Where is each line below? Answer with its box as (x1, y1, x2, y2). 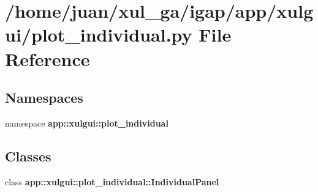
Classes (5, 146, 51, 165)
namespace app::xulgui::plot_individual (5, 116, 168, 129)
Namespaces (5, 88, 83, 107)
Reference (5, 46, 90, 71)
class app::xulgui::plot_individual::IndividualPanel (5, 175, 219, 188)
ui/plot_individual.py (5, 22, 192, 47)
